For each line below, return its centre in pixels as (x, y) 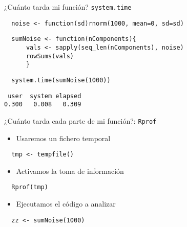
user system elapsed (45, 96)
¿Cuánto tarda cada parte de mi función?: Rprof (80, 120)
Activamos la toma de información (70, 171)
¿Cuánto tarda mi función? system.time (68, 7)
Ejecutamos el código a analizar (66, 204)
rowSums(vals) (50, 56)
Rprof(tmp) (30, 187)
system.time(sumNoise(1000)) (61, 80)
